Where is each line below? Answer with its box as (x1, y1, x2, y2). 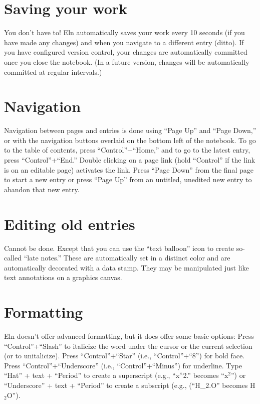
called (4, 252, 22, 263)
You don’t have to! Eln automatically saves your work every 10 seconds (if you (4, 27, 245, 38)
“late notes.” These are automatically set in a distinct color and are (24, 252, 230, 263)
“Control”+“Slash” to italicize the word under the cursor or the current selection (4, 340, 252, 351)
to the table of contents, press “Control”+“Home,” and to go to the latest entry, (4, 145, 250, 155)
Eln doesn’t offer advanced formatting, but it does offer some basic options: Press (4, 331, 254, 341)
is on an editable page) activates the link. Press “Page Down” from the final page (4, 164, 253, 175)
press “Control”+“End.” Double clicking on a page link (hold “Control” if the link (4, 155, 255, 165)
